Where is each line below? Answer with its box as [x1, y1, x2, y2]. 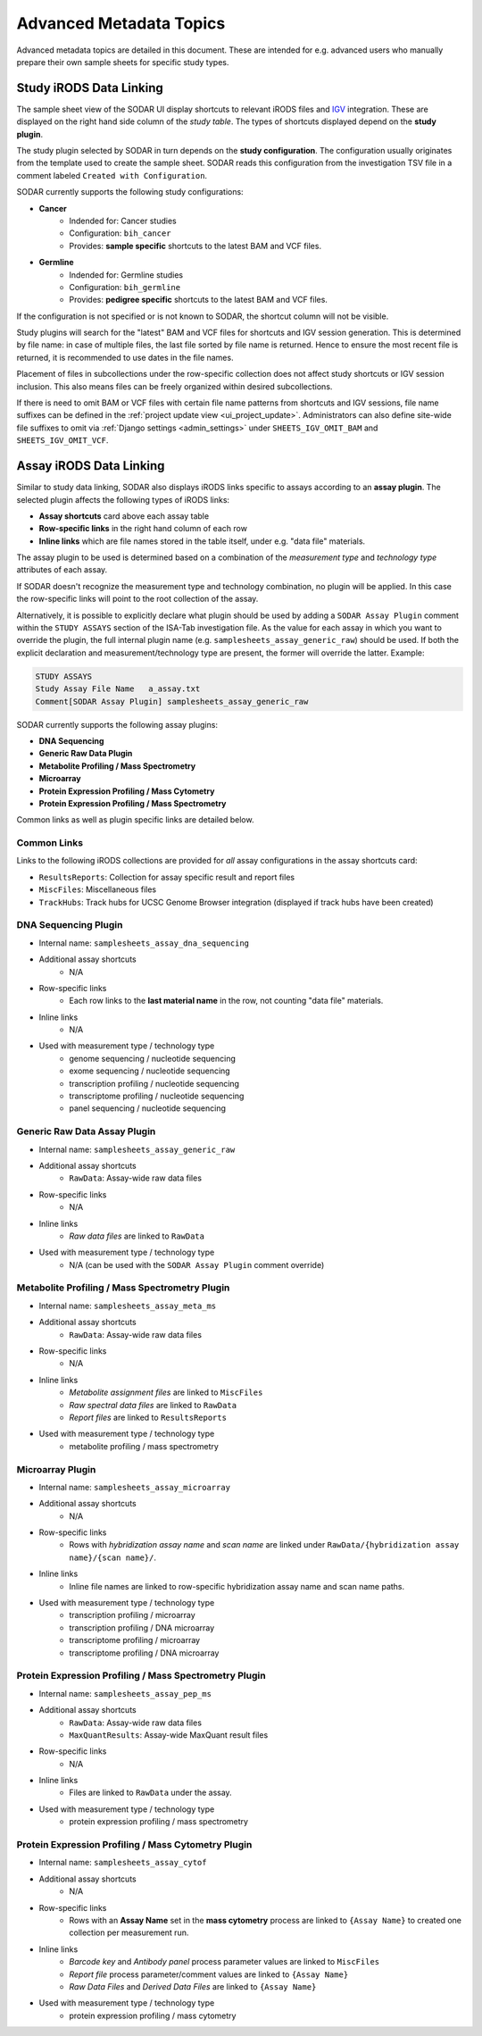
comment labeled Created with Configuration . [16, 170, 208, 180]
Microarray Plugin [16, 1463, 96, 1475]
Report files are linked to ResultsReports [69, 1412, 228, 1423]
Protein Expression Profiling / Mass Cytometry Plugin [16, 1839, 253, 1850]
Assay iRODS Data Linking [16, 458, 165, 473]
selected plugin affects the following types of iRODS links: [16, 494, 230, 505]
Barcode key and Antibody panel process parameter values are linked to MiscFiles [69, 1957, 379, 1967]
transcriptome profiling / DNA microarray [69, 1648, 220, 1658]
